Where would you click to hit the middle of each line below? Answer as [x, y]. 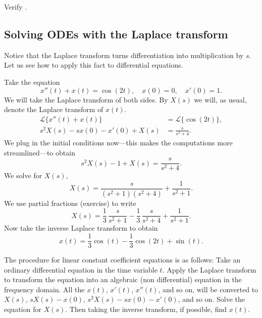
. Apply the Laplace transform [209, 269]
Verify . [16, 7]
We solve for [23, 175]
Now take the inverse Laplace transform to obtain [81, 228]
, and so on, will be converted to [208, 289]
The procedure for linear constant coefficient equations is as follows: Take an [122, 260]
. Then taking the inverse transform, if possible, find [146, 309]
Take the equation [32, 82]
